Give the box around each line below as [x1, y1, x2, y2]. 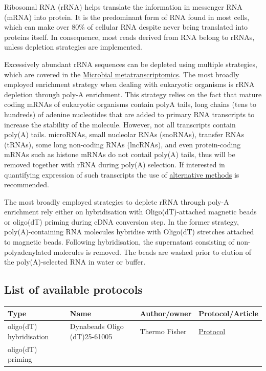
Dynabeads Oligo [70, 321, 124, 332]
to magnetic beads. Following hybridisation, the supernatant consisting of [4, 236, 234, 247]
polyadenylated [4, 246, 52, 257]
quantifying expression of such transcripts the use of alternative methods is [4, 169, 239, 180]
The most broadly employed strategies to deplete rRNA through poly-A [4, 196, 229, 207]
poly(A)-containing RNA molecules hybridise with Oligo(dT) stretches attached [4, 226, 254, 237]
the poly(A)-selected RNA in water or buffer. [4, 256, 146, 267]
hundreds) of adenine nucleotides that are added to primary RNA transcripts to [4, 108, 255, 119]
